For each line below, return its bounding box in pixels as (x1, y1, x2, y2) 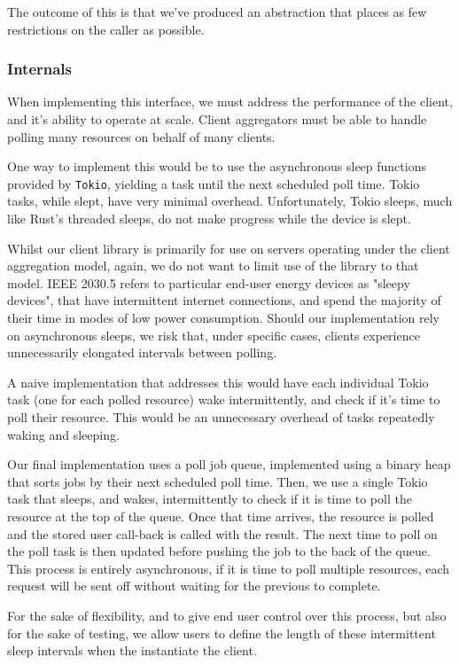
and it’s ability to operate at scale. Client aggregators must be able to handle (7, 110, 427, 128)
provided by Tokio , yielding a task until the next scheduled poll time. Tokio (7, 174, 420, 192)
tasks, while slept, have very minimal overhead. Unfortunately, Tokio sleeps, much (7, 192, 453, 210)
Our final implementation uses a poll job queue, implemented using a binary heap (7, 455, 451, 473)
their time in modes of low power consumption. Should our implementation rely (7, 309, 440, 326)
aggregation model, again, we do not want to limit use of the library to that (7, 256, 419, 275)
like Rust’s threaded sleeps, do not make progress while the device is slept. (7, 209, 411, 228)
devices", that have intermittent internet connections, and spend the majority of (7, 291, 441, 309)
